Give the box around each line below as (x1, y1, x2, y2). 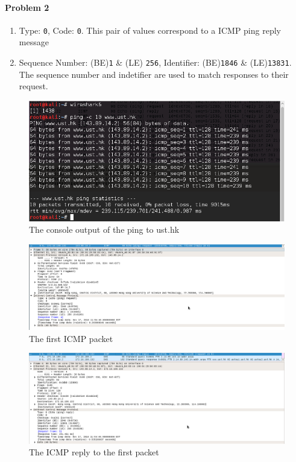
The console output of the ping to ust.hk (29, 223, 180, 236)
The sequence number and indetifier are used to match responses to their (19, 68, 289, 80)
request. (19, 80, 48, 92)
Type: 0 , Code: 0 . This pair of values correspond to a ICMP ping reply (19, 24, 281, 36)
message (19, 36, 49, 48)
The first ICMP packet (29, 332, 113, 344)
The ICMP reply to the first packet (29, 446, 159, 458)
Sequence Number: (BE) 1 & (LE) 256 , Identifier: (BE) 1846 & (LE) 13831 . (19, 56, 292, 69)
